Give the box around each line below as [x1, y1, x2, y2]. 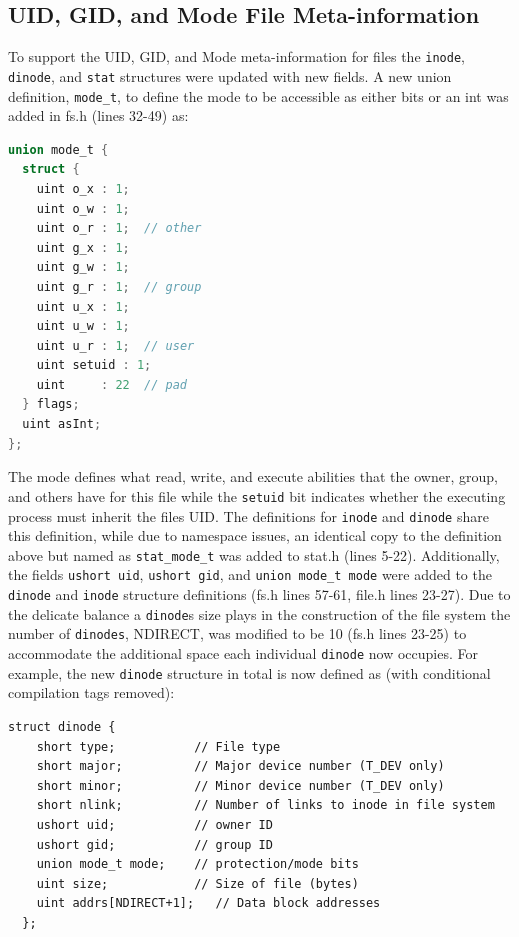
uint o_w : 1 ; [36, 201, 130, 216]
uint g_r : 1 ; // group [36, 279, 202, 294]
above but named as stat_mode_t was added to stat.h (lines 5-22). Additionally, [8, 544, 500, 565]
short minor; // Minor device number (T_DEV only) [36, 778, 445, 793]
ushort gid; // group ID [36, 837, 273, 852]
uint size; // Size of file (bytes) [36, 876, 359, 891]
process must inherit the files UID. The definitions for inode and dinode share [8, 505, 489, 526]
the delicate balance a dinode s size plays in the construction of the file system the [8, 603, 511, 624]
